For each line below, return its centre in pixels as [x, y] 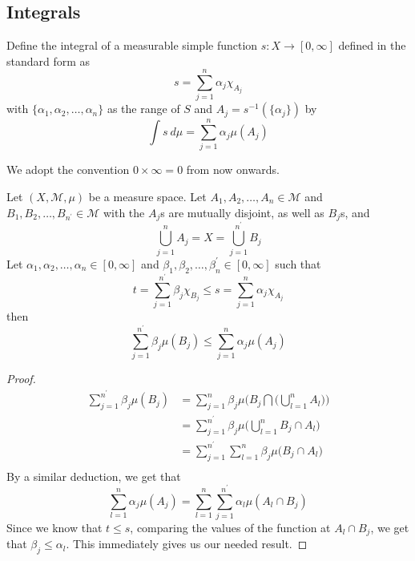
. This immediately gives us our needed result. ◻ [187, 544]
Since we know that [54, 527]
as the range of [143, 109]
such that [298, 263]
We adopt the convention [68, 170]
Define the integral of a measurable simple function [132, 45]
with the [124, 212]
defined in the [372, 45]
